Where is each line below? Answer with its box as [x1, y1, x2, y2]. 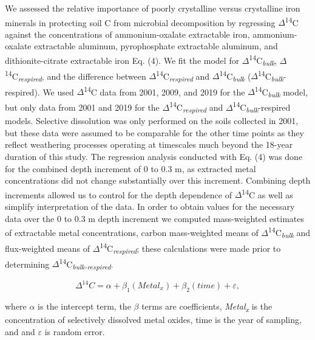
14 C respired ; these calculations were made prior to [100, 240, 281, 256]
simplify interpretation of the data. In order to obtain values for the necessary [5, 199, 295, 212]
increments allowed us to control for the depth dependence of [5, 188, 232, 201]
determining [5, 257, 50, 270]
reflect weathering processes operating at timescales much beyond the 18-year [5, 138, 293, 151]
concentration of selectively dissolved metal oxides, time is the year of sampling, [5, 313, 302, 325]
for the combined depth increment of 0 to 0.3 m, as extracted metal [5, 162, 256, 175]
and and [5, 325, 35, 338]
